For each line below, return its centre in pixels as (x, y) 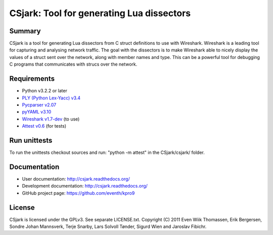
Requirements (32, 79)
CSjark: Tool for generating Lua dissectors (100, 13)
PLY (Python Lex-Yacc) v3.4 (51, 98)
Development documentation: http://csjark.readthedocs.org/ (85, 186)
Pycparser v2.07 (39, 105)
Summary (25, 31)
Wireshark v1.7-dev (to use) (51, 119)
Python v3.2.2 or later (45, 91)
